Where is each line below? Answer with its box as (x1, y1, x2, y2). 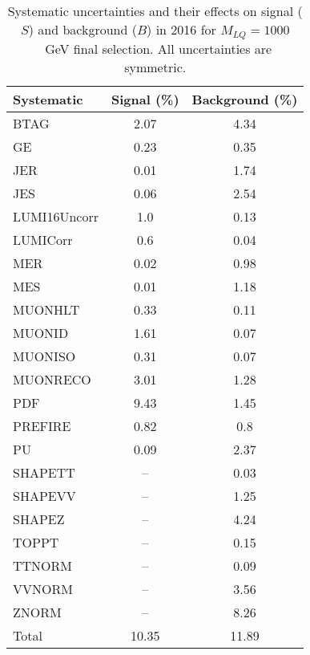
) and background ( (28, 20, 137, 39)
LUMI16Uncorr (13, 206, 99, 226)
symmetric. (124, 57, 187, 76)
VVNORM (13, 579, 73, 598)
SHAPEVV (13, 486, 76, 505)
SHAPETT (13, 462, 75, 482)
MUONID (13, 323, 69, 342)
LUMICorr (13, 230, 73, 249)
